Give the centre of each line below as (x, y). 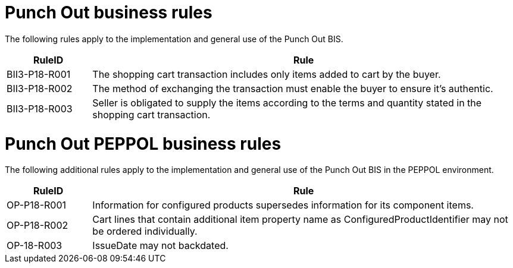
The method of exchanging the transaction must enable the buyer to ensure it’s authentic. (293, 88)
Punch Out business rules (109, 12)
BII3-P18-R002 (40, 88)
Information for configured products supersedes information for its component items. (283, 205)
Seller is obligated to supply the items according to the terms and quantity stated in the (287, 103)
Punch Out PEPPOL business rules (143, 144)
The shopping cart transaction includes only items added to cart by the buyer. (267, 74)
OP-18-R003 (35, 246)
